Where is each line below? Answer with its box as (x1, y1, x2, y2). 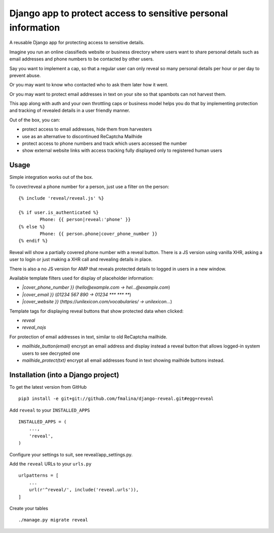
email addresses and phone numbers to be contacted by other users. (9, 56, 154, 62)
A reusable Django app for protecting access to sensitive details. (9, 40, 145, 46)
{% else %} (18, 224, 46, 230)
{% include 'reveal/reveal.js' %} (18, 196, 104, 201)
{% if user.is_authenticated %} (18, 209, 99, 215)
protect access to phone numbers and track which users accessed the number (22, 140, 187, 147)
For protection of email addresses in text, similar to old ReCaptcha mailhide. (9, 333, 167, 340)
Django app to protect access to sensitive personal (9, 8, 228, 19)
